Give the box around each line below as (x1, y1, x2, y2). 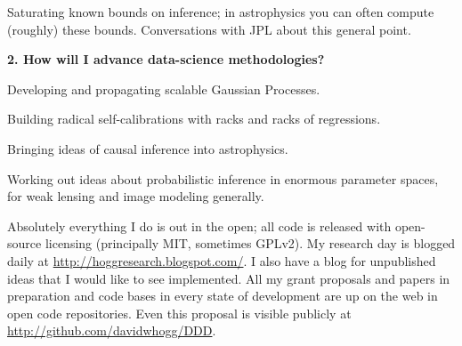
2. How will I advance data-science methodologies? (7, 50, 325, 68)
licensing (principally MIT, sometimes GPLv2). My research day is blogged (45, 234, 456, 253)
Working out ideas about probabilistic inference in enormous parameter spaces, (7, 169, 439, 188)
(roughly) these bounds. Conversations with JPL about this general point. (7, 20, 411, 38)
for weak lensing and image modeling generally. (7, 187, 264, 205)
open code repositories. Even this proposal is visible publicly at (7, 303, 352, 322)
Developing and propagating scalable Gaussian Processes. (7, 79, 320, 98)
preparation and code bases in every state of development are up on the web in (7, 286, 438, 305)
